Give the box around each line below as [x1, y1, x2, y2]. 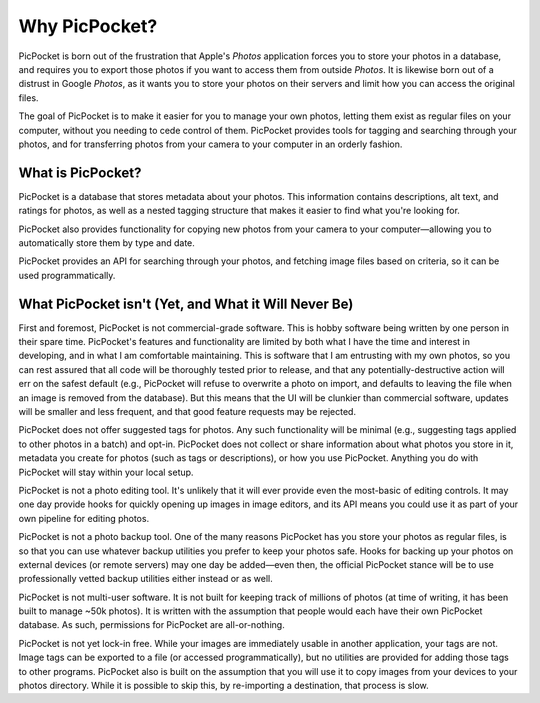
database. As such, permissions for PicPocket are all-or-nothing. [18, 619, 285, 631]
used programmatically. [18, 269, 116, 281]
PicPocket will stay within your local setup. [18, 466, 194, 478]
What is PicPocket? [18, 164, 142, 181]
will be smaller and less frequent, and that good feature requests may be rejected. [18, 406, 357, 417]
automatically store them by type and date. [18, 236, 195, 249]
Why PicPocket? [18, 15, 158, 37]
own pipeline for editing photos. [18, 512, 150, 524]
